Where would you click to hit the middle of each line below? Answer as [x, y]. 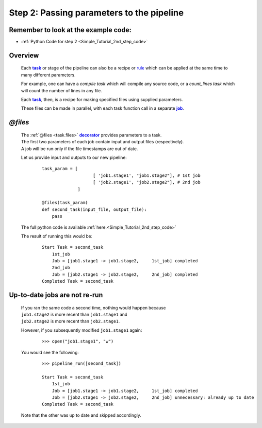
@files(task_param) [65, 203]
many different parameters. [48, 75]
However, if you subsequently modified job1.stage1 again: [82, 330]
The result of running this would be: [57, 236]
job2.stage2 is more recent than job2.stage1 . [71, 321]
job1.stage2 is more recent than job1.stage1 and [74, 315]
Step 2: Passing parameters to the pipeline [96, 13]
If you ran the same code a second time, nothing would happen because [93, 308]
